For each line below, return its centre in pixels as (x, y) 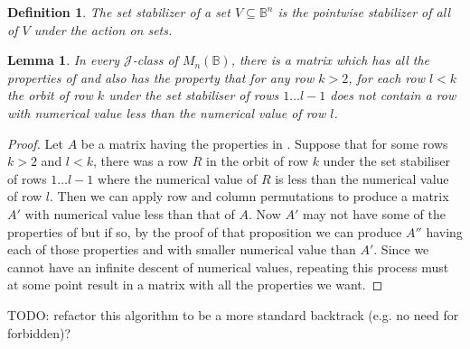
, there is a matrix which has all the (330, 60)
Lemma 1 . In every (64, 60)
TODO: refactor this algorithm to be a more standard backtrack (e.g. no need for (233, 314)
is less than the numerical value (362, 178)
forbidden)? (39, 332)
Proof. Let (35, 143)
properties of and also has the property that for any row (161, 77)
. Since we (401, 249)
